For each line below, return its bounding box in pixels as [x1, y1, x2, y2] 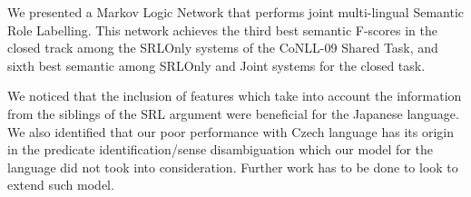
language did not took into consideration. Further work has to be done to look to [7, 157, 458, 176]
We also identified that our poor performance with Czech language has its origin [7, 122, 454, 141]
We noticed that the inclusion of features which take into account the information [7, 86, 462, 105]
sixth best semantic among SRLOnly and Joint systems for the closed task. [7, 55, 426, 74]
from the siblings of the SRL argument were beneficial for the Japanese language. [7, 103, 459, 123]
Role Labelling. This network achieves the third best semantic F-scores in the [7, 20, 437, 39]
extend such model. [7, 175, 114, 194]
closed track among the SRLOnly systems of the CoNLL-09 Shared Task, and [7, 38, 438, 57]
